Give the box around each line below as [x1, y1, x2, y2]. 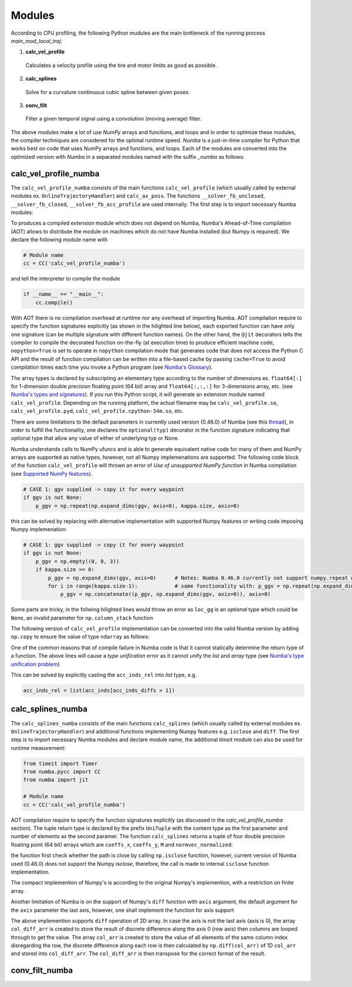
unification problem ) [11, 661, 60, 668]
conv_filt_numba [11, 965, 73, 976]
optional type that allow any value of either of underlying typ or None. [11, 435, 180, 442]
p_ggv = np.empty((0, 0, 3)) [35, 558, 120, 565]
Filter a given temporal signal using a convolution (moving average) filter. [25, 115, 202, 122]
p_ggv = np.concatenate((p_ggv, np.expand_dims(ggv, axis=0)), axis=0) [60, 591, 271, 598]
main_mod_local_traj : [11, 37, 63, 44]
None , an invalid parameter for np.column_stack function [11, 614, 154, 621]
